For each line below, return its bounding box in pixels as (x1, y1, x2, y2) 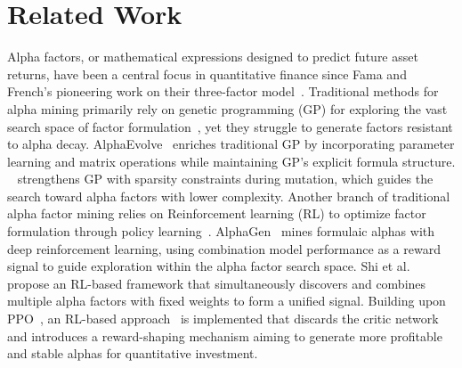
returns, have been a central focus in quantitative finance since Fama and (7, 64, 407, 83)
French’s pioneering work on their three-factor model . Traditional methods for (7, 82, 439, 101)
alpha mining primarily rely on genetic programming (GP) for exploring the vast (7, 99, 448, 118)
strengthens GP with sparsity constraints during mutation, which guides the (17, 169, 434, 188)
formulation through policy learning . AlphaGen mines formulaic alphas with (7, 222, 435, 241)
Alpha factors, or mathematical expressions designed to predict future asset (7, 47, 418, 66)
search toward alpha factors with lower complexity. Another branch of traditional (7, 186, 450, 205)
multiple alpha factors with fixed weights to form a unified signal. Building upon (7, 291, 446, 310)
